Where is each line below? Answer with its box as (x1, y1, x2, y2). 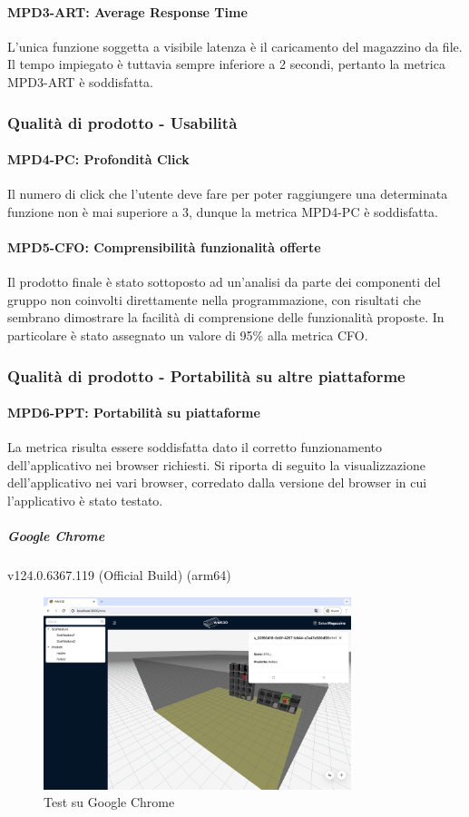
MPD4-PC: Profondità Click (7, 150, 190, 169)
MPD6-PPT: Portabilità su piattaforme (7, 403, 260, 422)
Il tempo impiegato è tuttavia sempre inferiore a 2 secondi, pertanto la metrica (7, 54, 445, 74)
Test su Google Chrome (44, 792, 175, 812)
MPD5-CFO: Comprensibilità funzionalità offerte (7, 238, 321, 256)
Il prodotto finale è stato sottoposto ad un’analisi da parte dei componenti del (7, 272, 441, 291)
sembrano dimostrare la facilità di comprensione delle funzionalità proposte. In (7, 308, 445, 327)
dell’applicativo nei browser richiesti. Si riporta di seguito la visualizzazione (7, 455, 425, 474)
